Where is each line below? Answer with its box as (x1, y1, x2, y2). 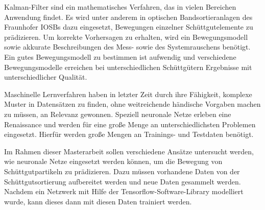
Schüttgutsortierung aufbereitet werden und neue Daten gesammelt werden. (4, 176, 241, 186)
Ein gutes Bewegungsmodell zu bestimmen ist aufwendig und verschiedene (4, 51, 236, 62)
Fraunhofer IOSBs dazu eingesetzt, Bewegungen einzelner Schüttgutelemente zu (4, 21, 253, 32)
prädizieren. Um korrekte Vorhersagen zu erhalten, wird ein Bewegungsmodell (4, 31, 248, 42)
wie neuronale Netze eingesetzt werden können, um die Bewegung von (4, 156, 223, 167)
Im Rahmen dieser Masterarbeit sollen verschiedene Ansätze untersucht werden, (4, 146, 254, 156)
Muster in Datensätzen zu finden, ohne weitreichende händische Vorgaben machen (4, 99, 261, 109)
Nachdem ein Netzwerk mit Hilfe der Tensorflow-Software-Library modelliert (4, 186, 244, 197)
